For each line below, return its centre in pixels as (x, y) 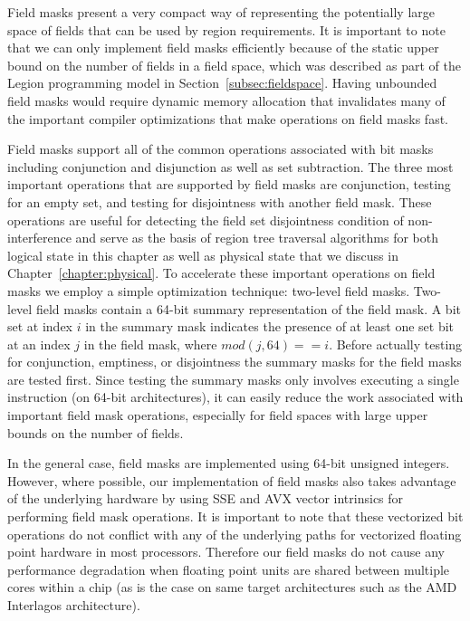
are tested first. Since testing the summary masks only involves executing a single (233, 379)
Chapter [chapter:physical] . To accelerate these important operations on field (221, 273)
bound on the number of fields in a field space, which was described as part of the (235, 65)
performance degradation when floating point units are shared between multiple (229, 569)
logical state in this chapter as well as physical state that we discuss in (203, 255)
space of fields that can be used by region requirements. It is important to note (226, 29)
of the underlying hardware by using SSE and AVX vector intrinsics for (206, 498)
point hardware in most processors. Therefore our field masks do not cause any (226, 552)
